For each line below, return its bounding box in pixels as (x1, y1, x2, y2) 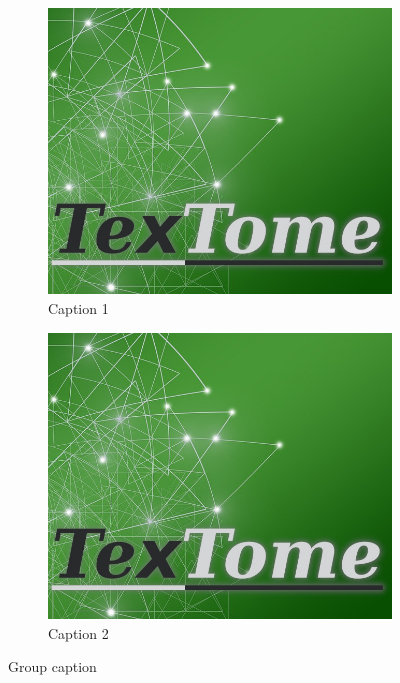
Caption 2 (48, 622, 109, 643)
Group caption (8, 656, 97, 677)
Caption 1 (48, 298, 109, 319)
